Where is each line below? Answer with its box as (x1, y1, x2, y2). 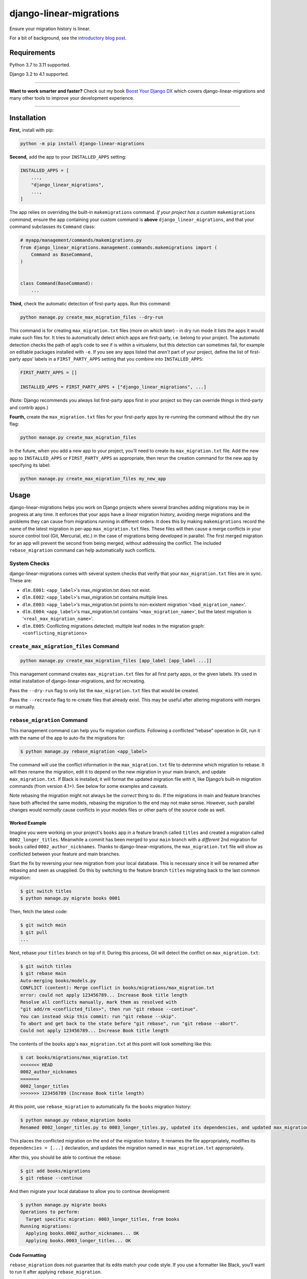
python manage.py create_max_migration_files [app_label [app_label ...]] (20, 657, 212, 664)
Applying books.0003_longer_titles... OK (26, 1238, 131, 1243)
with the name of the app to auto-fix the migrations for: (9, 735, 125, 741)
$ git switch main (20, 922, 67, 928)
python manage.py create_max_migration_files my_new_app (20, 476, 166, 482)
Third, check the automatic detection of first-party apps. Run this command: (9, 300, 171, 306)
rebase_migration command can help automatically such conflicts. (9, 547, 156, 553)
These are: (9, 578, 33, 584)
